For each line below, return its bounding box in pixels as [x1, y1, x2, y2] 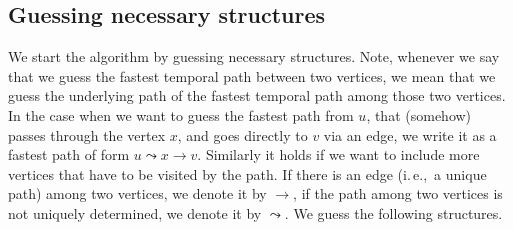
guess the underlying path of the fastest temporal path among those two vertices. [8, 85, 506, 106]
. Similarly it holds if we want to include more [197, 144, 480, 165]
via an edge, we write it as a [323, 124, 497, 145]
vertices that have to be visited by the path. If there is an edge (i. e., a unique [8, 163, 487, 184]
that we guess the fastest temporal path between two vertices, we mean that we [8, 65, 496, 86]
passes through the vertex [8, 124, 166, 145]
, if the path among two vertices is [293, 183, 503, 204]
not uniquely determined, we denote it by [8, 202, 262, 223]
